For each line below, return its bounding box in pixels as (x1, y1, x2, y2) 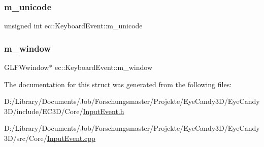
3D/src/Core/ (4, 133, 47, 143)
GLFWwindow (4, 62, 49, 72)
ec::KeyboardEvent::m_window (55, 62, 153, 72)
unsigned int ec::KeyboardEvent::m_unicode (4, 20, 143, 31)
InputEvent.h (83, 105, 124, 116)
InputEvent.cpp (47, 133, 95, 143)
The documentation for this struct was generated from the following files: (4, 79, 232, 89)
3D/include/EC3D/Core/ (4, 105, 83, 116)
